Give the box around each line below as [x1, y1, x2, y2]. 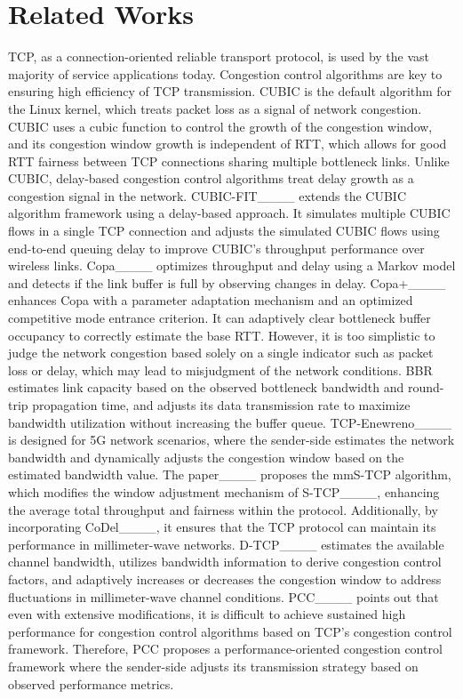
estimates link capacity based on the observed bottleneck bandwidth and [8, 378, 404, 397]
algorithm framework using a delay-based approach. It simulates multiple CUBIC [8, 204, 451, 222]
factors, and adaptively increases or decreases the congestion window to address [8, 569, 442, 588]
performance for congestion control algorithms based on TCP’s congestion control [8, 622, 452, 640]
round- [407, 378, 444, 397]
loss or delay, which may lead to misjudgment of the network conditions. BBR [8, 360, 433, 379]
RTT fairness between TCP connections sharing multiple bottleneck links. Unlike [8, 151, 450, 170]
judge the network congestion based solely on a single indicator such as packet [8, 343, 434, 362]
